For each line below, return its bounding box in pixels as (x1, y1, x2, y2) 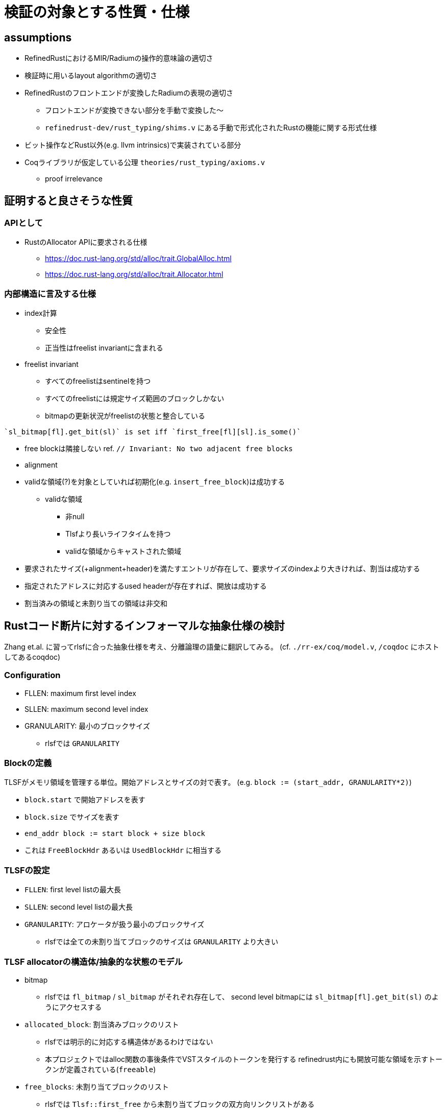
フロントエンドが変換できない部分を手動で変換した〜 (45, 106, 224, 115)
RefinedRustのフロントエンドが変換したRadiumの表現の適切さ (24, 88, 234, 98)
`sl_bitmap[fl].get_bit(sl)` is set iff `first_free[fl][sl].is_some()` (4, 428, 301, 436)
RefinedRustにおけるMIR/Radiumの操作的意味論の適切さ (24, 54, 213, 63)
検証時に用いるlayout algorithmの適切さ (24, 71, 157, 80)
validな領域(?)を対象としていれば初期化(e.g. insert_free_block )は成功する (24, 477, 285, 486)
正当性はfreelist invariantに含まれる (45, 343, 163, 353)
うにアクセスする (45, 1002, 102, 1011)
